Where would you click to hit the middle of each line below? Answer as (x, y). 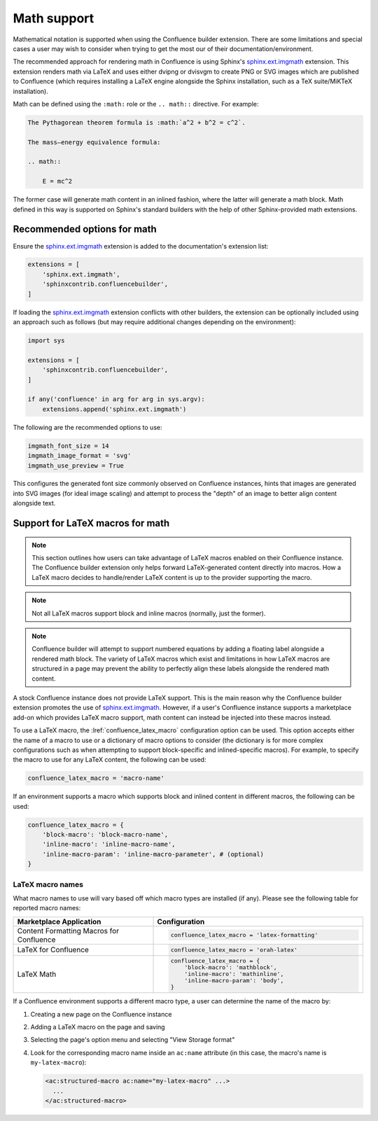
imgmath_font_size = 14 (69, 446)
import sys (46, 341)
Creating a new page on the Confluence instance (101, 1014)
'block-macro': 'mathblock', (231, 967)
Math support (54, 18)
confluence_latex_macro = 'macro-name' (96, 778)
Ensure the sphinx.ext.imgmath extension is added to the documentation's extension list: (141, 246)
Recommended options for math (85, 229)
